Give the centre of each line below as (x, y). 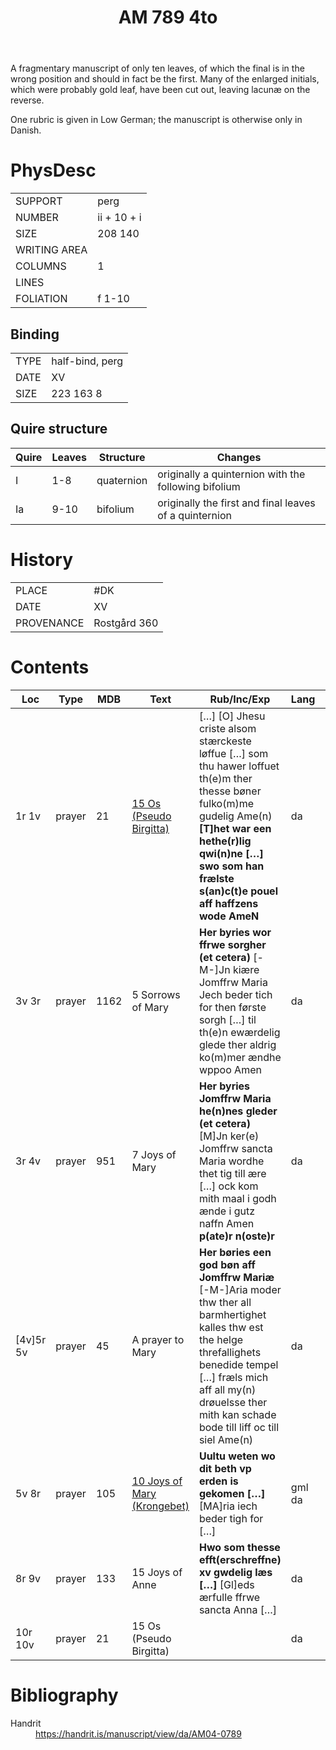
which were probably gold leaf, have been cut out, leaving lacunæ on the (160, 90)
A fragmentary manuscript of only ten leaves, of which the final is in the (157, 68)
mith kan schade (237, 1414)
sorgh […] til (227, 1019)
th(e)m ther (225, 778)
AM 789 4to (168, 17)
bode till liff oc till (239, 1427)
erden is (218, 1481)
